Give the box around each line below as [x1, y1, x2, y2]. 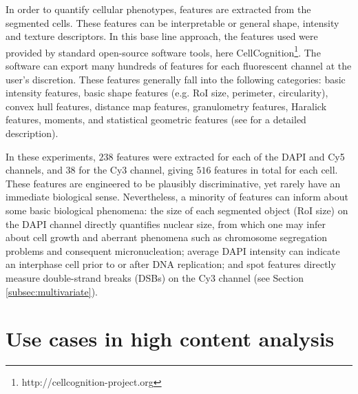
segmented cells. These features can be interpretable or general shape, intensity [6, 15, 339, 30]
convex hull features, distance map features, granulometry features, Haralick [6, 98, 327, 113]
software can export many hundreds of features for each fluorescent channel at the [6, 59, 352, 73]
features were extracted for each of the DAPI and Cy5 [116, 149, 345, 163]
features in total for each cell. [214, 163, 338, 177]
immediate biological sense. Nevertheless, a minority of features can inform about [6, 189, 348, 204]
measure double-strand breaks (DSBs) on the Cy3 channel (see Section [6, 270, 304, 284]
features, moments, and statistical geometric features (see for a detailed [6, 112, 306, 127]
